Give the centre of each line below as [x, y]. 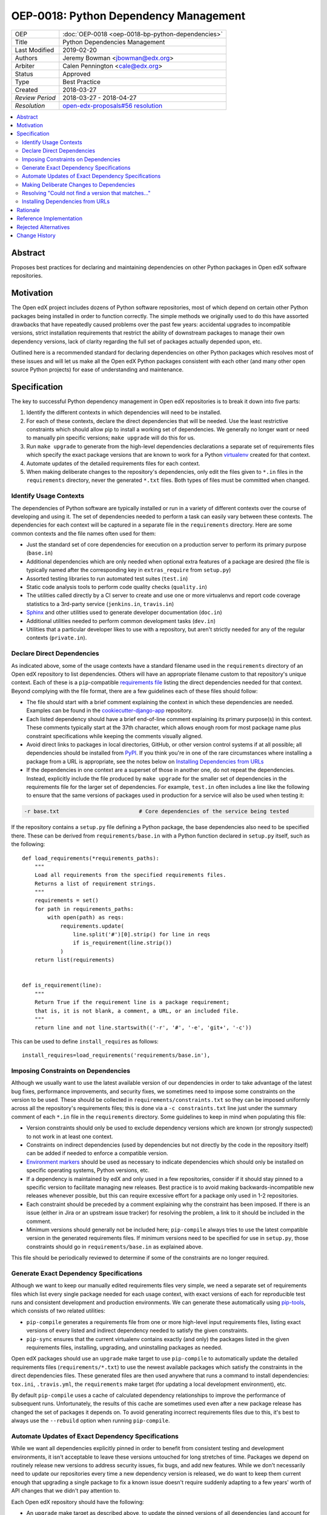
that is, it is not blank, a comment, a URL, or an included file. [137, 1011]
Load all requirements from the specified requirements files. [130, 875]
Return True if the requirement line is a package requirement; [132, 1002]
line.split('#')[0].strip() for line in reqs [142, 934]
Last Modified [35, 50]
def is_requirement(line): [62, 985]
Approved [77, 74]
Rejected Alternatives [43, 227]
